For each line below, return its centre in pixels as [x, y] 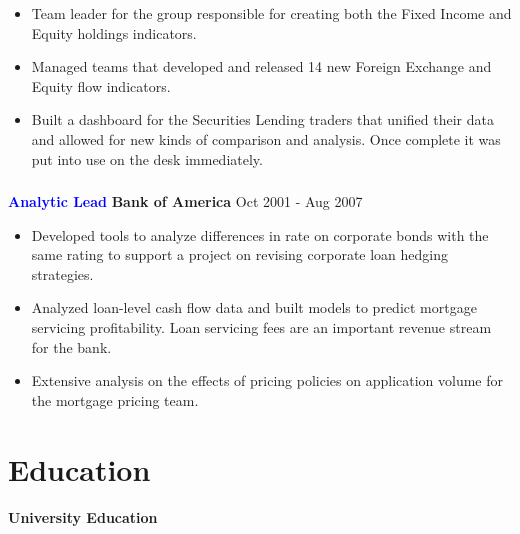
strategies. [62, 273]
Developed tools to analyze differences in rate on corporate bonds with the [260, 234]
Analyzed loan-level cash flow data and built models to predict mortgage [254, 307]
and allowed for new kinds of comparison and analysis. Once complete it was [266, 138]
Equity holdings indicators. [114, 32]
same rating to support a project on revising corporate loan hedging [240, 254]
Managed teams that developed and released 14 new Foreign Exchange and [261, 66]
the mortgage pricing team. [115, 399]
